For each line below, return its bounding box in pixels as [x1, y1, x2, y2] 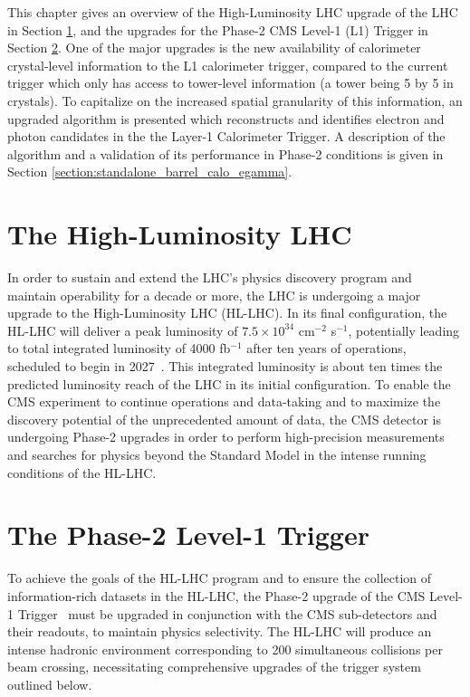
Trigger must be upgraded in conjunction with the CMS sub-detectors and [17, 604, 437, 623]
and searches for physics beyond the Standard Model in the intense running [7, 445, 427, 463]
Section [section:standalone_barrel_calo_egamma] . [7, 162, 293, 181]
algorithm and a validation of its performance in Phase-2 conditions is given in [7, 144, 444, 163]
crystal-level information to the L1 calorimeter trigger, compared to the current [7, 55, 448, 74]
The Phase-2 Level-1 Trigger [7, 516, 369, 553]
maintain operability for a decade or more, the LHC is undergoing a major [7, 285, 421, 304]
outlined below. [7, 674, 92, 693]
